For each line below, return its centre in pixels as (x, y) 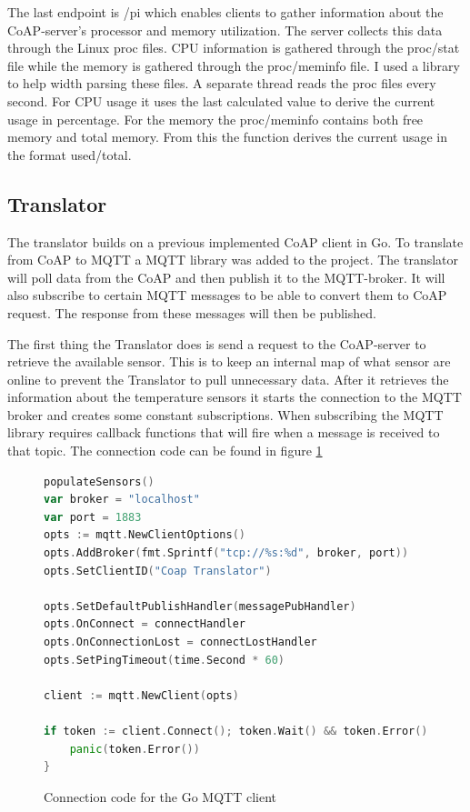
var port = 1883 (93, 517)
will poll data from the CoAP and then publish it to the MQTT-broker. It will (226, 277)
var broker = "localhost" (122, 500)
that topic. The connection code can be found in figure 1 (165, 451)
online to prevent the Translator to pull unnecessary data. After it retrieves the (228, 379)
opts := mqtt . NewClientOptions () (145, 535)
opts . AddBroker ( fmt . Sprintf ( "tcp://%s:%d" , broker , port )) (226, 553)
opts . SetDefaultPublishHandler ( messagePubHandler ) (200, 606)
